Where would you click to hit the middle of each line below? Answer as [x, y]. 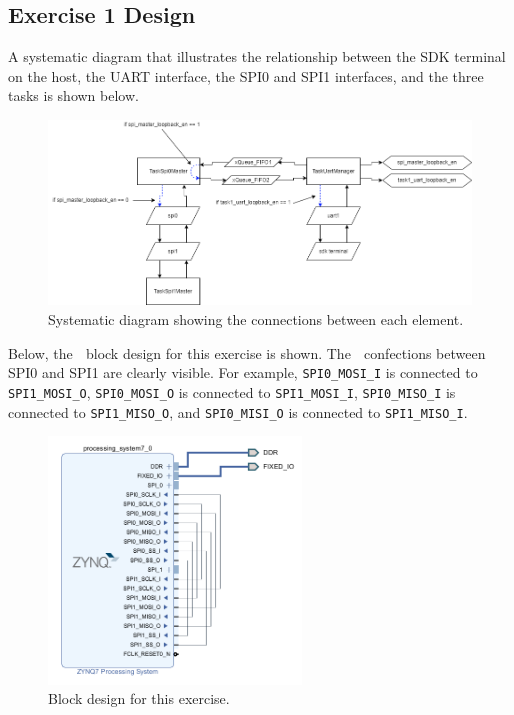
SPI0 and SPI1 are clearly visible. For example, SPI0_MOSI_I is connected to [243, 372]
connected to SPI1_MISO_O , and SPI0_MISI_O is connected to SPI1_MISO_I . [238, 411]
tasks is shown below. [73, 95]
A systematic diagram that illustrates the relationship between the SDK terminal [257, 56]
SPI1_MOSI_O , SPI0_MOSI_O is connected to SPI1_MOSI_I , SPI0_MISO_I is [232, 391]
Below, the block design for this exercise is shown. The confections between [247, 352]
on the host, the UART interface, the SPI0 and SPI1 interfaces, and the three [246, 75]
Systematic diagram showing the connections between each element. [256, 319]
